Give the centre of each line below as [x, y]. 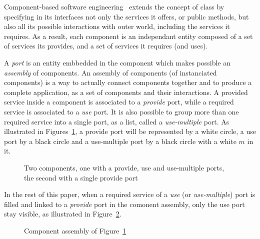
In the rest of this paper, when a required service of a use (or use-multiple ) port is [130, 194]
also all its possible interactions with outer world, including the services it [117, 26]
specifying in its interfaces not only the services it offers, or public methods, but [126, 16]
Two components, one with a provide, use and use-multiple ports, [124, 167]
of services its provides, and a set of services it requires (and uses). [106, 46]
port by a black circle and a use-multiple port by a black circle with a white [120, 141]
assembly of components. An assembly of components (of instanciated [110, 72]
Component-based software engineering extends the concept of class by [114, 6]
